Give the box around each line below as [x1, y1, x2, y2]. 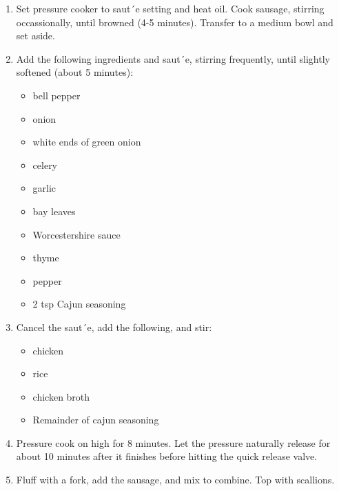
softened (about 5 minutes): [16, 65, 134, 79]
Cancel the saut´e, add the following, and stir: [16, 319, 212, 334]
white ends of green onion [32, 134, 141, 149]
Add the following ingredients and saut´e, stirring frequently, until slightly [16, 51, 330, 66]
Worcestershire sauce [32, 227, 121, 241]
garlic [32, 181, 56, 195]
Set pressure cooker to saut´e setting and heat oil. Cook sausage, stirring [16, 1, 325, 15]
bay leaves [32, 203, 76, 218]
